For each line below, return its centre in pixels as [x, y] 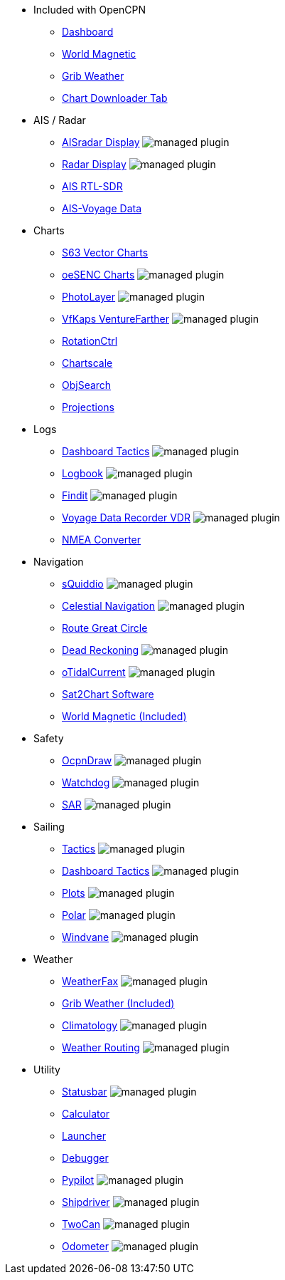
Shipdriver [86, 1202]
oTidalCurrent [94, 672]
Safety [49, 738]
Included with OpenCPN [90, 10]
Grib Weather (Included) [118, 1003]
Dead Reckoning [101, 650]
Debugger [85, 1158]
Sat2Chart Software [108, 694]
